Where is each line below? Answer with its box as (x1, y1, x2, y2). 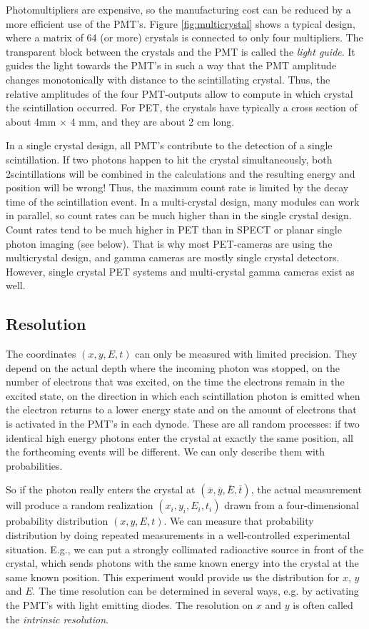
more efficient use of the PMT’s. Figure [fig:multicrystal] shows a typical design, (6, 16, 355, 31)
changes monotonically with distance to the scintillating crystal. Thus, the (6, 71, 330, 86)
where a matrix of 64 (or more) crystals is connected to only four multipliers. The (6, 30, 363, 45)
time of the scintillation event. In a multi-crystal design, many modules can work (6, 193, 360, 208)
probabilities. (6, 458, 63, 473)
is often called (293, 597, 353, 612)
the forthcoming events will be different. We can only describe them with (6, 444, 325, 459)
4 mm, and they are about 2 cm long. (70, 114, 235, 129)
